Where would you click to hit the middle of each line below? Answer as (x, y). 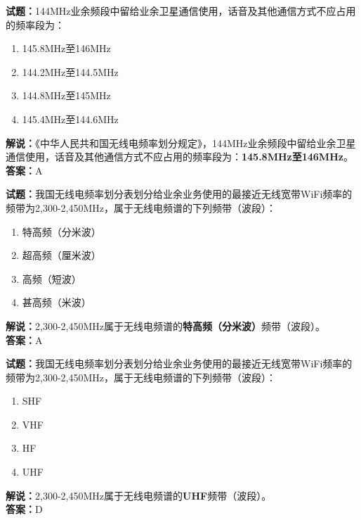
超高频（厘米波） (61, 255)
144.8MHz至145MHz (66, 95)
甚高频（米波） (57, 302)
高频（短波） (52, 278)
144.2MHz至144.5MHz (70, 71)
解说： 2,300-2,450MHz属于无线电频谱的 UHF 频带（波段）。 (139, 495)
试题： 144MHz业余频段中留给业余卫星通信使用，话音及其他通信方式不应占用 (181, 11)
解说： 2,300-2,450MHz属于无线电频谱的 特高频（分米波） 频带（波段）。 (165, 325)
